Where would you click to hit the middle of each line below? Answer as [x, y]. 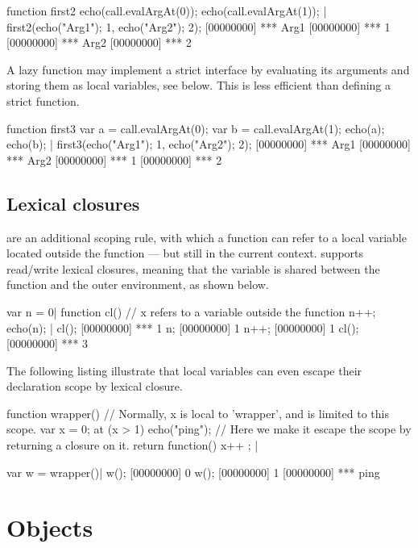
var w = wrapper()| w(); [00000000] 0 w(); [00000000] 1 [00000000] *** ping [193, 472]
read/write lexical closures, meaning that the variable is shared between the [193, 268]
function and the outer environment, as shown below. [138, 284]
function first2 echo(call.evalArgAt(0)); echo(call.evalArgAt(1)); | [167, 10]
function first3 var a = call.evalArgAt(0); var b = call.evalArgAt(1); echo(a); [196, 128]
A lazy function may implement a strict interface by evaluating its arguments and [208, 69]
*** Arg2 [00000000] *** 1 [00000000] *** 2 [114, 159]
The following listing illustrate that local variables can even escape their [184, 370]
